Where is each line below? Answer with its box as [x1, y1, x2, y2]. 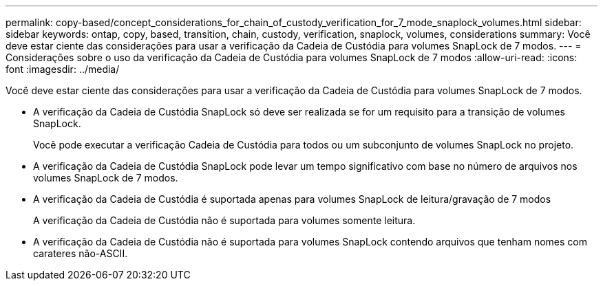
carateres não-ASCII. [33, 247, 128, 259]
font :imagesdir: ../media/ [6, 63, 120, 75]
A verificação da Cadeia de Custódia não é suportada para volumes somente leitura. [33, 214, 416, 226]
